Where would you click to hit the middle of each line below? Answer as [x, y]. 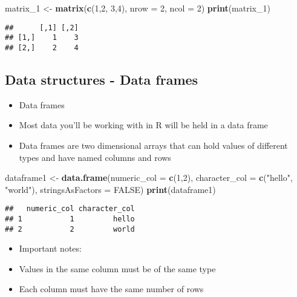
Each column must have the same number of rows [111, 289]
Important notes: [50, 248]
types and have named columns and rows [95, 157]
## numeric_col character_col [70, 209]
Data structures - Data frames [102, 79]
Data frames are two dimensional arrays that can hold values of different [153, 145]
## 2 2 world [70, 229]
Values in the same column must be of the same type [117, 268]
